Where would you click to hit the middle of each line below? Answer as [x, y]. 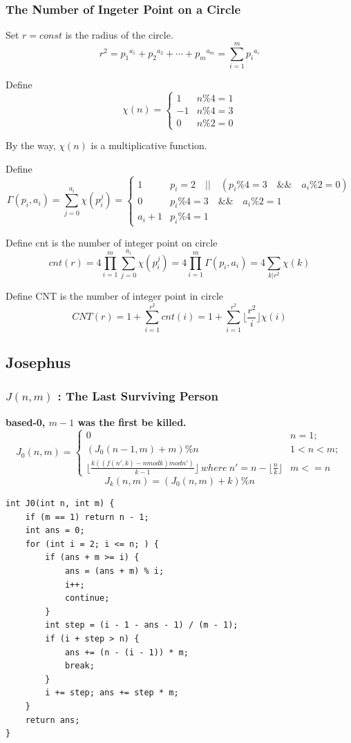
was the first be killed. [132, 422]
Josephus [38, 362]
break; [79, 666]
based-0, [26, 422]
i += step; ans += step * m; [112, 693]
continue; [87, 598]
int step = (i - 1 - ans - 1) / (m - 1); [142, 625]
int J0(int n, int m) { [60, 503]
